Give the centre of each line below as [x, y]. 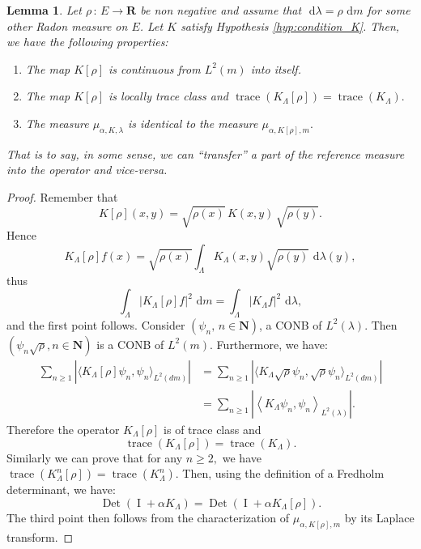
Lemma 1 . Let [44, 10]
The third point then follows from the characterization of [148, 517]
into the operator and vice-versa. [87, 170]
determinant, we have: [61, 489]
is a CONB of [130, 344]
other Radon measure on [67, 26]
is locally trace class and [169, 96]
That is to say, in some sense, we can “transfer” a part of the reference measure [206, 153]
